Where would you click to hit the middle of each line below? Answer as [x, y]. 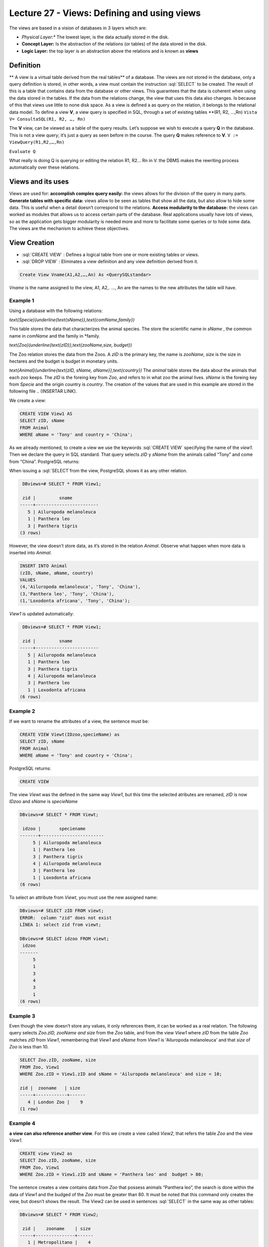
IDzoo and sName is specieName [44, 802]
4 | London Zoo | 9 [55, 1102]
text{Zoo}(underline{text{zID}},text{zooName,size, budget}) [70, 345]
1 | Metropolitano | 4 [59, 1243]
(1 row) [29, 1109]
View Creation [32, 243]
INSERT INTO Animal [43, 566]
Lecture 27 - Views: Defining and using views [105, 13]
